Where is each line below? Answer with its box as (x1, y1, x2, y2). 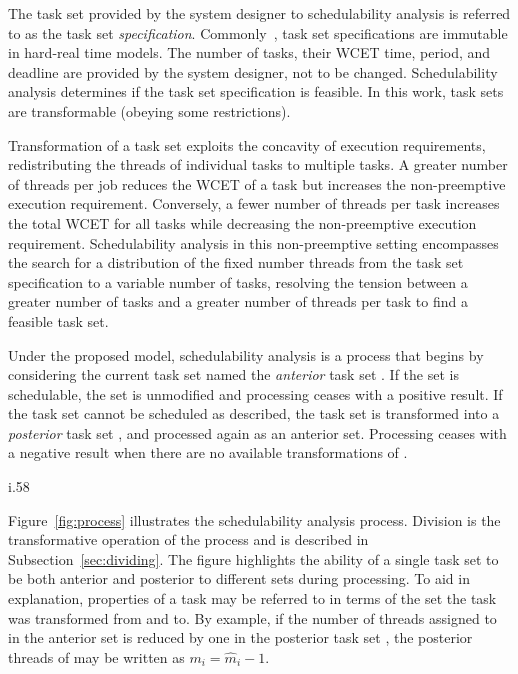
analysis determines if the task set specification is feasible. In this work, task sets (8, 81, 504, 102)
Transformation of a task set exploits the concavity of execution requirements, (8, 134, 486, 155)
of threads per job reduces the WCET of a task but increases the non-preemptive (8, 173, 506, 194)
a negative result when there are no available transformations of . (8, 442, 408, 463)
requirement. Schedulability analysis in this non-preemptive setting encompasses (8, 232, 499, 253)
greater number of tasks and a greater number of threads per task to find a (8, 291, 468, 312)
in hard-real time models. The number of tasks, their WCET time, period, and (8, 42, 491, 63)
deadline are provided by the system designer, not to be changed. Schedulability (8, 61, 498, 82)
